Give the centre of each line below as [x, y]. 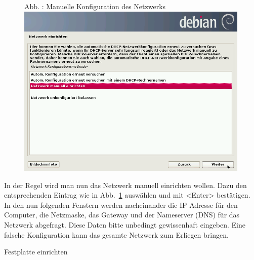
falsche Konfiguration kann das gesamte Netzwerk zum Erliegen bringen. [116, 234]
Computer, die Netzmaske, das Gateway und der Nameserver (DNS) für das [122, 215]
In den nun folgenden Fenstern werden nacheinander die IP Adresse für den [121, 205]
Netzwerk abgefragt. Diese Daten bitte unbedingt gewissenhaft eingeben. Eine [125, 224]
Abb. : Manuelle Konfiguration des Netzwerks [95, 6]
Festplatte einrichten [36, 252]
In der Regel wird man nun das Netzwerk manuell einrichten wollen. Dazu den [125, 185]
